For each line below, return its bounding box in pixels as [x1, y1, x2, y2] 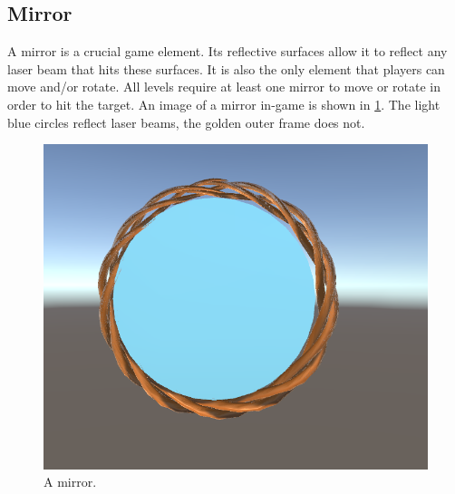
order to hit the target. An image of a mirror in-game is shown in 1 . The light [7, 94, 440, 113]
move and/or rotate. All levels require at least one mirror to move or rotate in [7, 77, 441, 96]
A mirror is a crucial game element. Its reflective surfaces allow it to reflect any [7, 42, 448, 61]
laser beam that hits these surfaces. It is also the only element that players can [7, 59, 445, 78]
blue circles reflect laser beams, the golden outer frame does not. [7, 112, 365, 131]
